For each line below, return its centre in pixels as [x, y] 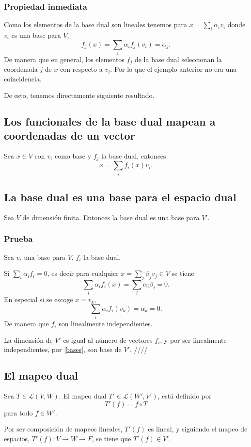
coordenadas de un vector [70, 135]
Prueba [18, 239]
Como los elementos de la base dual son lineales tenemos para [96, 24]
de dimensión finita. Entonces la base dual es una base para [111, 217]
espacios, [17, 438]
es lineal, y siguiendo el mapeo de [198, 429]
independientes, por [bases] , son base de [63, 349]
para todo [18, 412]
